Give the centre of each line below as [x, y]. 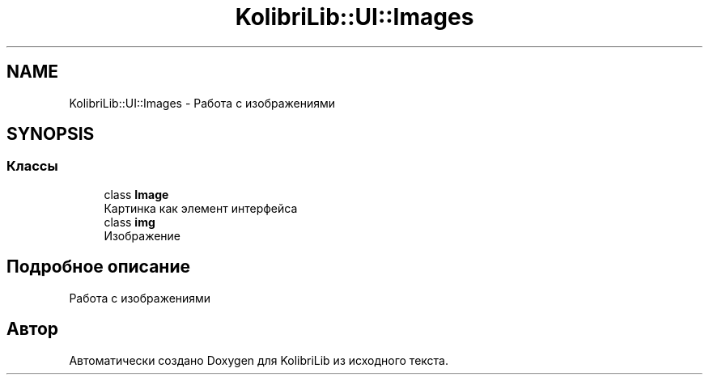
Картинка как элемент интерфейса [201, 208]
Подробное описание [98, 267]
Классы [32, 166]
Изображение [142, 235]
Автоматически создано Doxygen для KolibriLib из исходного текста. [259, 360]
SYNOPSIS [51, 134]
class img [129, 222]
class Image [136, 194]
